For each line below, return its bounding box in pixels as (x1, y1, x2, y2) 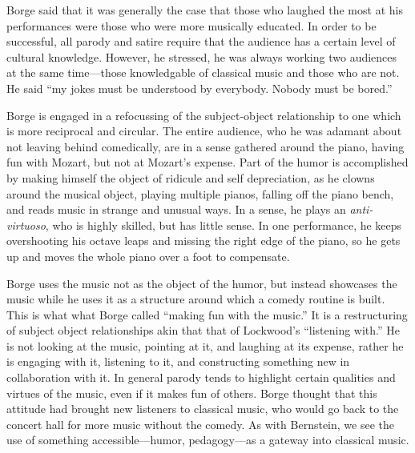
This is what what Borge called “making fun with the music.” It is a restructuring (6, 306, 408, 323)
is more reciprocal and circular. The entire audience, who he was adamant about (6, 122, 402, 139)
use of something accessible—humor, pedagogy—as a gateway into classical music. (6, 431, 409, 448)
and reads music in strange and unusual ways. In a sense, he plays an (6, 201, 346, 218)
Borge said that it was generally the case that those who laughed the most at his (6, 2, 403, 18)
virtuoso (6, 216, 46, 233)
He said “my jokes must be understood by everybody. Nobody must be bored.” (6, 79, 393, 96)
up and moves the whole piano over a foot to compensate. (6, 247, 290, 264)
